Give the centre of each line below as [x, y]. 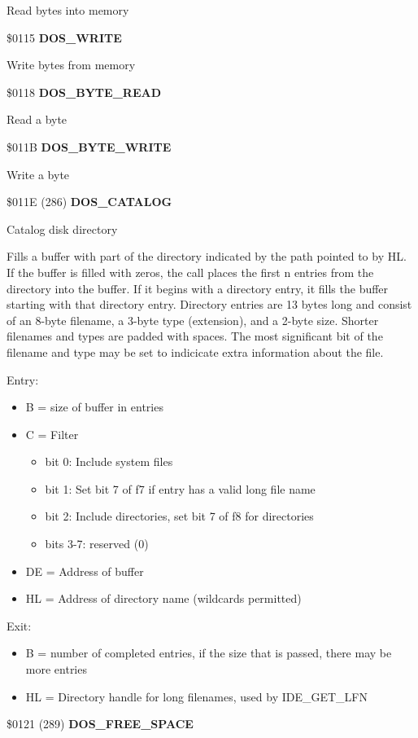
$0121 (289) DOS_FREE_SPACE [100, 724]
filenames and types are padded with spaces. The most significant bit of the [195, 336]
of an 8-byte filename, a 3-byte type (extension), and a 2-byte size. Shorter [193, 320]
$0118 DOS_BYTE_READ [84, 92]
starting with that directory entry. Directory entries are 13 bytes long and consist [209, 304]
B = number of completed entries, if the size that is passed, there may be [209, 653]
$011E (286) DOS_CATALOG [89, 202]
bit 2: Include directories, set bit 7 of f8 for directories [179, 516]
